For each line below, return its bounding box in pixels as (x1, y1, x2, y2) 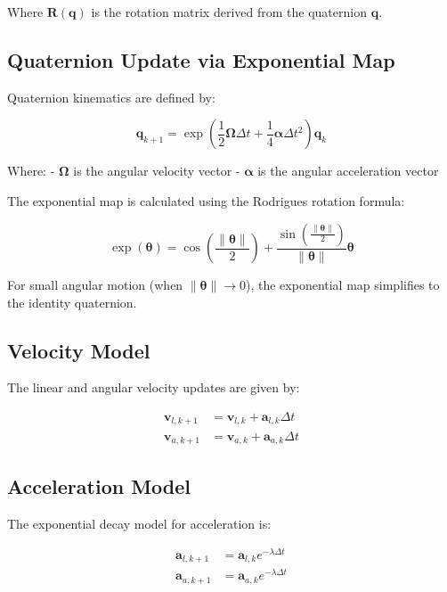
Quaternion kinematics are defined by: (7, 87, 215, 106)
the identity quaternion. (7, 292, 137, 311)
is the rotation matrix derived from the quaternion (91, 3, 367, 21)
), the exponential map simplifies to (246, 275, 440, 294)
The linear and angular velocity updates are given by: (7, 378, 300, 397)
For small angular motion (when (7, 275, 183, 294)
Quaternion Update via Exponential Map (7, 45, 395, 73)
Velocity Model (7, 336, 150, 364)
